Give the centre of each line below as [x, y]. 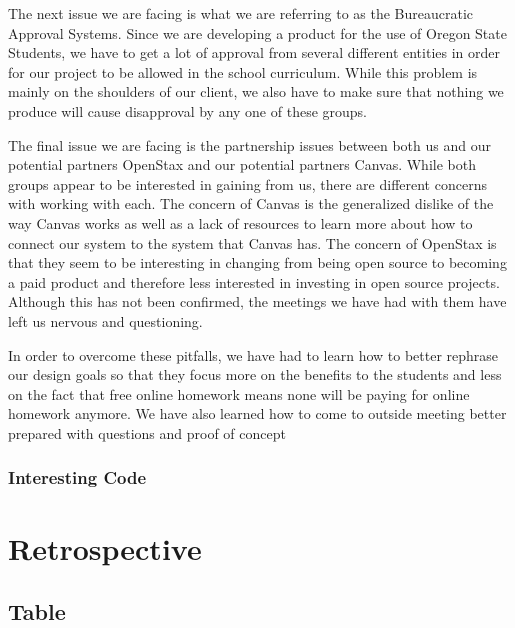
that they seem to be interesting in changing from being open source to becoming [257, 262]
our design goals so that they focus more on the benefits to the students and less [255, 374]
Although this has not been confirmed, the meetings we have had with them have [257, 301]
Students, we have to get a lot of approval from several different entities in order [254, 52]
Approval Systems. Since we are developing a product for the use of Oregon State [257, 32]
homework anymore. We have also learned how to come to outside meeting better [257, 413]
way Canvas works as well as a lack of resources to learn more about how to [240, 222]
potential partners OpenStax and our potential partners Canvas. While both [242, 164]
